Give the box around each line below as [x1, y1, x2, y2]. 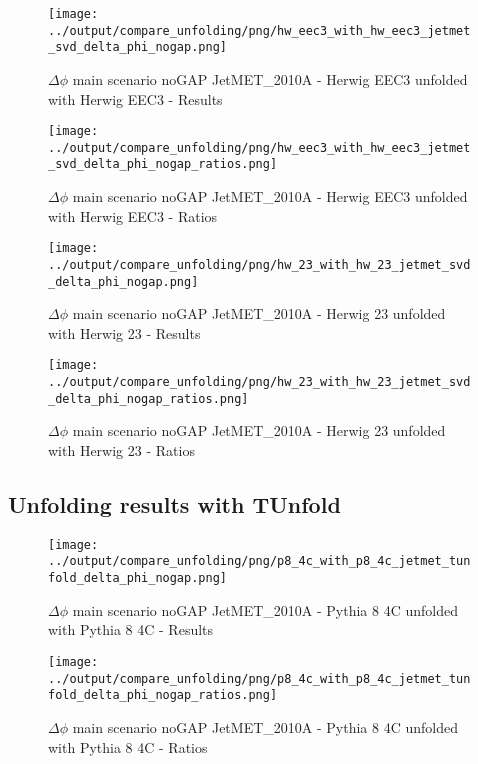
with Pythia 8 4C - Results [48, 619, 214, 640]
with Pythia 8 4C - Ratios [48, 736, 208, 757]
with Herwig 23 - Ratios [48, 440, 195, 461]
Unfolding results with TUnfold [8, 489, 341, 520]
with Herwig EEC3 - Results [48, 88, 223, 109]
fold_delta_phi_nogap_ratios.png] [48, 688, 278, 703]
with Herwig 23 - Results [48, 322, 201, 343]
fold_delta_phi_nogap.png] [48, 571, 227, 586]
